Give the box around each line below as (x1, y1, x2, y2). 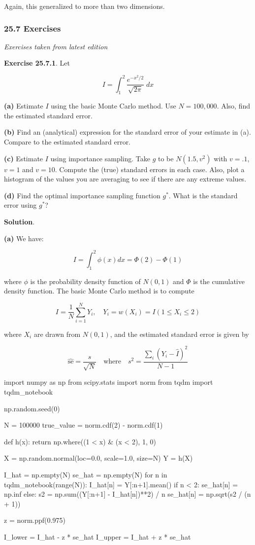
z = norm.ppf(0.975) (4, 515, 65, 525)
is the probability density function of (30, 276, 141, 286)
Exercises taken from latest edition (4, 41, 108, 51)
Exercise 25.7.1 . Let (4, 58, 70, 68)
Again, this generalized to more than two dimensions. (4, 1, 165, 11)
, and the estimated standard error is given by (110, 328, 249, 339)
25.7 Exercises (4, 22, 61, 34)
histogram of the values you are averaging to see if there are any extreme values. (4, 174, 247, 184)
